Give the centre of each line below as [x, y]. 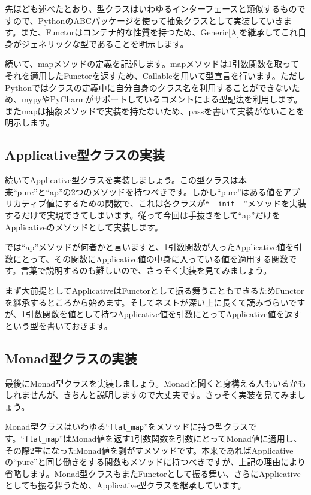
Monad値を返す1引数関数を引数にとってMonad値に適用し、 [187, 438]
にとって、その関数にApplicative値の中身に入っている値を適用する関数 [151, 258]
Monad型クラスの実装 [71, 358]
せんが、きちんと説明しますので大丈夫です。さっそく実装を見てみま [163, 395]
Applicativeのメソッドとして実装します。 [84, 227]
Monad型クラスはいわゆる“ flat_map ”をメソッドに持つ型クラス [127, 426]
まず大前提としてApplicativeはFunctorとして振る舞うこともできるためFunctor [155, 290]
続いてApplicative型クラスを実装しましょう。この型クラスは [122, 180]
